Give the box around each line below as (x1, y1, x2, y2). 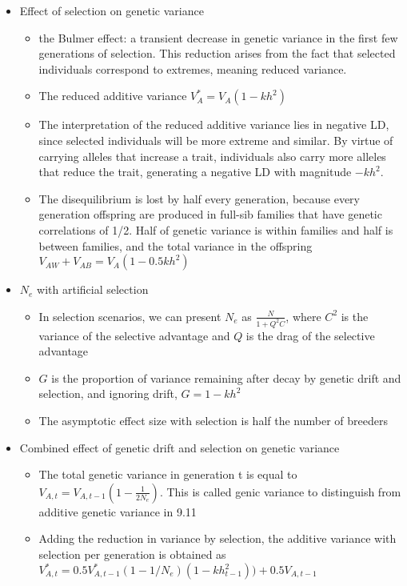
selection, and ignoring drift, (38, 385, 178, 402)
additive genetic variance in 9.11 (38, 503, 197, 520)
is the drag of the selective (245, 327, 375, 343)
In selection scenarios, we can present (38, 307, 221, 324)
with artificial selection (37, 281, 149, 298)
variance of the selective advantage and (38, 327, 230, 343)
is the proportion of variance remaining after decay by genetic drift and (51, 369, 401, 386)
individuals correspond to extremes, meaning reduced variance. (38, 60, 347, 77)
